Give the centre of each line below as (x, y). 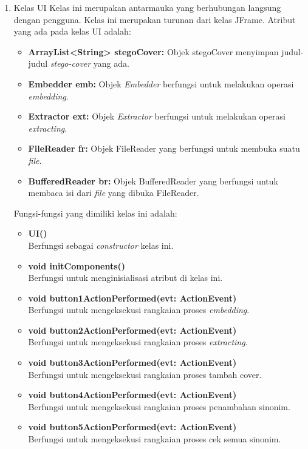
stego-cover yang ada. (90, 63)
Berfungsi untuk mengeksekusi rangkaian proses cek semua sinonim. (155, 439)
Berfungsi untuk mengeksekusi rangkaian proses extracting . (138, 342)
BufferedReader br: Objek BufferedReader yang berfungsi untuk (153, 181)
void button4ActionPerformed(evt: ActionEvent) (132, 395)
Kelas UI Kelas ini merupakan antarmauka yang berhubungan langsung (147, 7)
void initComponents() (77, 265)
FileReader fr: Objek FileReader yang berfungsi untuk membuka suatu (164, 148)
